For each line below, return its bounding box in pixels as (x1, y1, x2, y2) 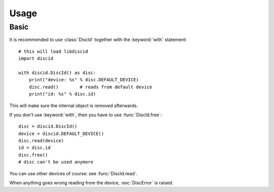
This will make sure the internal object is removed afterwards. (9, 102, 138, 109)
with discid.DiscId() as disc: (18, 70, 96, 76)
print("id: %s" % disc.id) (28, 91, 96, 97)
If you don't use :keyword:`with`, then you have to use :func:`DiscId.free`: (9, 112, 162, 118)
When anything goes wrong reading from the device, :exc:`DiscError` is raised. (9, 180, 174, 186)
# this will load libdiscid (18, 48, 88, 54)
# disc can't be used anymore (18, 159, 94, 165)
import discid (18, 56, 53, 61)
